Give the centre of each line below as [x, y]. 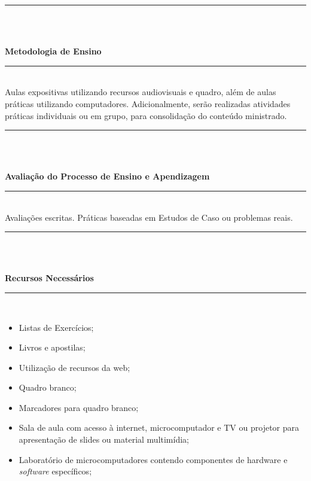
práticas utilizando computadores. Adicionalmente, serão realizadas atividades [148, 103]
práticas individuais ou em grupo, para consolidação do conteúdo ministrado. [146, 115]
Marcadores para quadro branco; [79, 407]
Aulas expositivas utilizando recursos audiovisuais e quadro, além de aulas [141, 92]
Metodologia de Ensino [53, 51]
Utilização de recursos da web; [74, 367]
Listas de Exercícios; [56, 327]
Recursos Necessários [49, 278]
